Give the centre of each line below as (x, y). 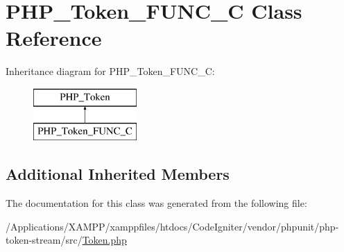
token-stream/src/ (44, 240)
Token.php (104, 240)
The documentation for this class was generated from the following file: (156, 203)
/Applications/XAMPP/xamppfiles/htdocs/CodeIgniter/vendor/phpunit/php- (172, 226)
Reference (54, 38)
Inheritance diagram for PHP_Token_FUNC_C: (110, 71)
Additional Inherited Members (118, 174)
